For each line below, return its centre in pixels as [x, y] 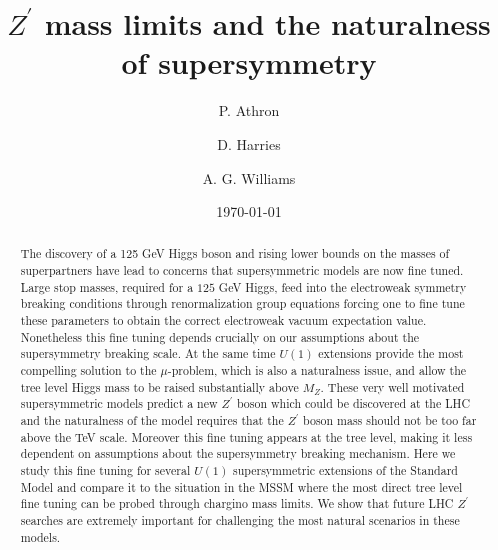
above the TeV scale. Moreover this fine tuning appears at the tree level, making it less [246, 436]
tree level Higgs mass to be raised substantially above [159, 386]
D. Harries [249, 143]
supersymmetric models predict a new [119, 403]
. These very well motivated [392, 386]
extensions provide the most [391, 353]
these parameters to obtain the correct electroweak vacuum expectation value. [223, 320]
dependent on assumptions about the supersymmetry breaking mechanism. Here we [238, 453]
